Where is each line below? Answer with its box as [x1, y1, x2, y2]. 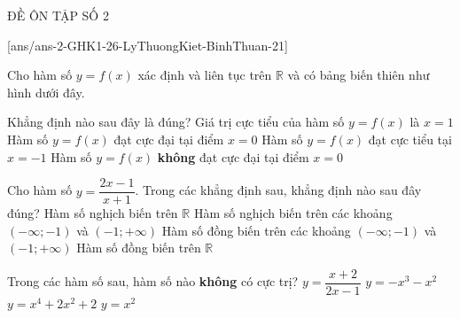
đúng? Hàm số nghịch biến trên [7, 204, 178, 222]
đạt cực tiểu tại [368, 129, 452, 148]
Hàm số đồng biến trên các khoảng [161, 221, 351, 239]
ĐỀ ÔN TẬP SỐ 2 [7, 6, 109, 24]
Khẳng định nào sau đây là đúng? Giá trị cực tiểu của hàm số [7, 112, 345, 131]
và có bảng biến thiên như [287, 66, 430, 84]
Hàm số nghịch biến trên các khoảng [193, 204, 393, 222]
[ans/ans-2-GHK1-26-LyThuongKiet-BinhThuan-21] [7, 35, 288, 54]
